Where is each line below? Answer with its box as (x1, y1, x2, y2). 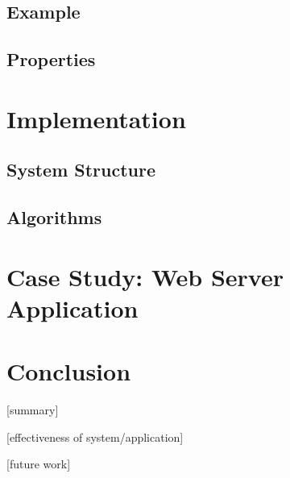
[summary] (6, 401, 59, 418)
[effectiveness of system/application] (6, 428, 184, 445)
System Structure (6, 157, 156, 182)
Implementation (6, 102, 186, 135)
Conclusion (6, 355, 131, 388)
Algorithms (6, 205, 102, 230)
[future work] (6, 455, 71, 472)
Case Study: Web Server (6, 260, 284, 293)
